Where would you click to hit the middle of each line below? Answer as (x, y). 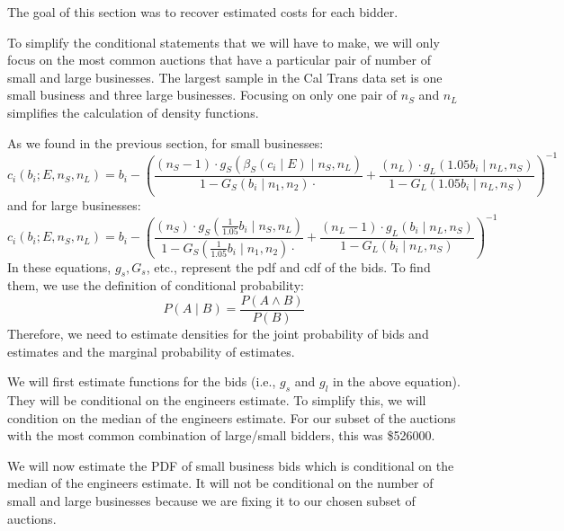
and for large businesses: (74, 204)
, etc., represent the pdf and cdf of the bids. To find (288, 266)
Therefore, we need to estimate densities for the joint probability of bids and (218, 334)
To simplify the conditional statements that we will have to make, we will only (224, 42)
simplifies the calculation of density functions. (133, 112)
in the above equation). (396, 381)
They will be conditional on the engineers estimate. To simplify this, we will (217, 400)
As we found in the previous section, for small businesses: (166, 142)
